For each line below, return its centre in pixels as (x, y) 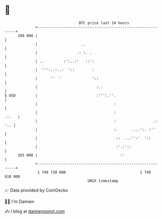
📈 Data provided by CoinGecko (36, 190)
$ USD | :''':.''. (61, 95)
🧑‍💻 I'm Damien (20, 201)
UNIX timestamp (103, 181)
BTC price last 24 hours (104, 23)
